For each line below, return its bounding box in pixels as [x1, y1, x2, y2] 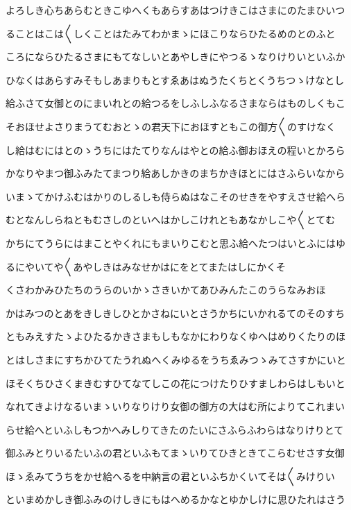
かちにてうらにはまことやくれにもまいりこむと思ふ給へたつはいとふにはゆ [6, 235, 345, 250]
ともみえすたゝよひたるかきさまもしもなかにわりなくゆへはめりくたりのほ [6, 329, 345, 343]
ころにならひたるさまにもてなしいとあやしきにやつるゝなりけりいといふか [6, 49, 345, 64]
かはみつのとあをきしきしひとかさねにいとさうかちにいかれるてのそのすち [6, 305, 345, 320]
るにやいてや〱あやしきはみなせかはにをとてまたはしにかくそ [6, 259, 286, 273]
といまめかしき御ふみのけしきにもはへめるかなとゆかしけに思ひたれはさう [6, 492, 345, 507]
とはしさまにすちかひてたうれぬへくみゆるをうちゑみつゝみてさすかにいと [6, 352, 346, 366]
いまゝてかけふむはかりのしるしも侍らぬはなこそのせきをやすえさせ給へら [6, 189, 345, 203]
